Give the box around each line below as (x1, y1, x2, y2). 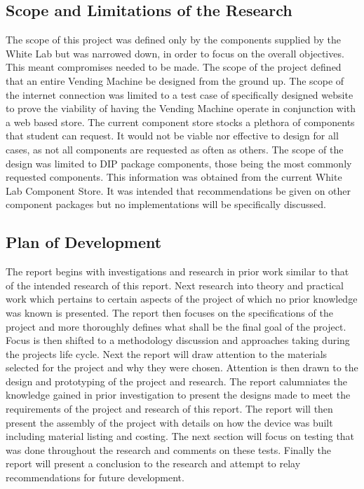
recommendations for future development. (6, 470, 184, 485)
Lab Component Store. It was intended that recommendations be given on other (6, 183, 351, 198)
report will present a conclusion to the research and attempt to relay (6, 456, 301, 471)
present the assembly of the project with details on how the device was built (6, 415, 333, 429)
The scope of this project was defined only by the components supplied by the (6, 32, 341, 47)
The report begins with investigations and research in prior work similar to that (6, 264, 349, 279)
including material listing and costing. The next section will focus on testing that (6, 429, 355, 443)
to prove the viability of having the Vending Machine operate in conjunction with (6, 101, 356, 116)
